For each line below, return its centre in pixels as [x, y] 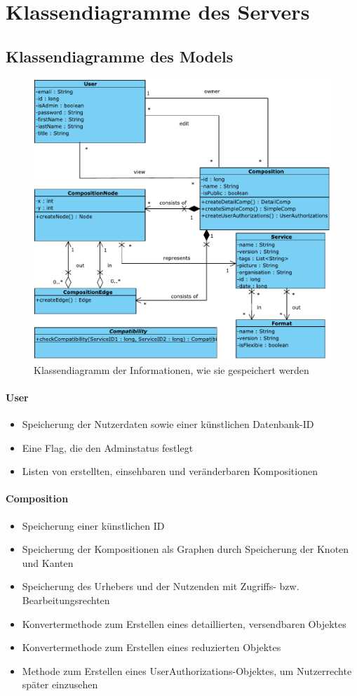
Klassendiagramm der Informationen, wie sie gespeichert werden [171, 369]
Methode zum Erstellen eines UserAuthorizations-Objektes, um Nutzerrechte [187, 670]
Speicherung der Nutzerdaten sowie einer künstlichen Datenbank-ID [168, 424]
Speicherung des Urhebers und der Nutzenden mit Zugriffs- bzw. [161, 586]
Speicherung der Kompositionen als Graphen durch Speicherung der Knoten [186, 549]
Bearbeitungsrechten [66, 600]
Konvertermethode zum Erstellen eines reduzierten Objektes [151, 647]
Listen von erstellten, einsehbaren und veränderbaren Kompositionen [170, 471]
